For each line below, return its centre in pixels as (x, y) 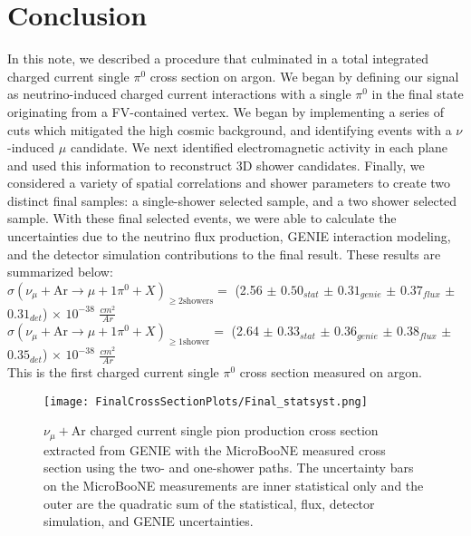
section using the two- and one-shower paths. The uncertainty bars (229, 468)
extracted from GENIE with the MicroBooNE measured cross (215, 449)
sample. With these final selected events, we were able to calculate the (202, 218)
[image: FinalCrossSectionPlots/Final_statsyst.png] (206, 401)
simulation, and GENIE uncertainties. (149, 521)
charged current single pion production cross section (234, 430)
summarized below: (60, 272)
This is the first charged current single (113, 372)
